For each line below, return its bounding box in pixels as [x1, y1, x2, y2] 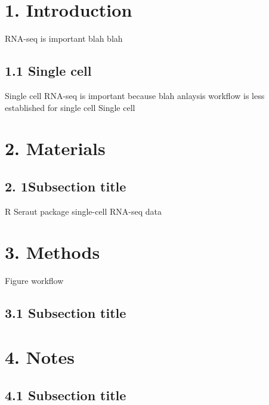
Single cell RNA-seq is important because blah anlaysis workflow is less [5, 89, 265, 101]
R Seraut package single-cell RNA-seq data [5, 205, 162, 217]
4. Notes [5, 344, 75, 369]
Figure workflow [5, 274, 64, 287]
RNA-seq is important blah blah [5, 32, 123, 45]
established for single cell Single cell [5, 101, 135, 113]
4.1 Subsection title [5, 385, 126, 404]
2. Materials [5, 136, 106, 160]
